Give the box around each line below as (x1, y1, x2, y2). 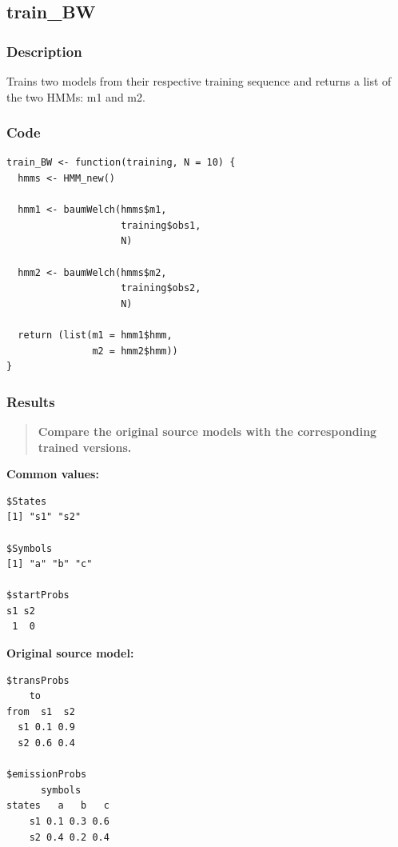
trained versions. (38, 438, 132, 455)
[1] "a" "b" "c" (6, 558, 93, 570)
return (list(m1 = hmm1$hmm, (18, 329, 173, 341)
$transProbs (6, 674, 70, 686)
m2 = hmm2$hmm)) (92, 345, 178, 357)
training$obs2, (121, 282, 201, 294)
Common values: (6, 465, 99, 482)
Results (6, 391, 55, 411)
